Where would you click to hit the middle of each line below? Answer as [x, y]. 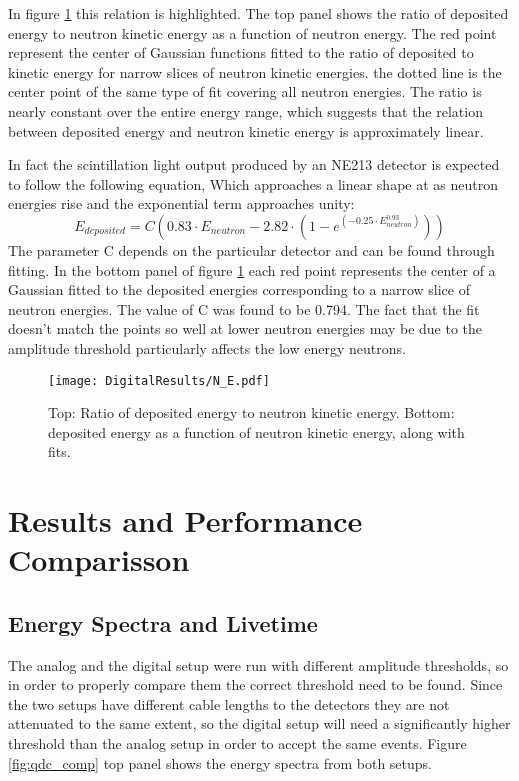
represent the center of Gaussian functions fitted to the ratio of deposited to [241, 52]
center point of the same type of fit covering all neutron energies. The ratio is [245, 91]
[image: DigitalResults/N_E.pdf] [159, 380]
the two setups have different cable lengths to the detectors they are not [229, 703]
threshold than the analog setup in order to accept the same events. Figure [237, 743]
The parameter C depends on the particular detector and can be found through [251, 249]
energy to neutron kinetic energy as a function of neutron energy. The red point [252, 32]
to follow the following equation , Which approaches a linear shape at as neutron [253, 183]
